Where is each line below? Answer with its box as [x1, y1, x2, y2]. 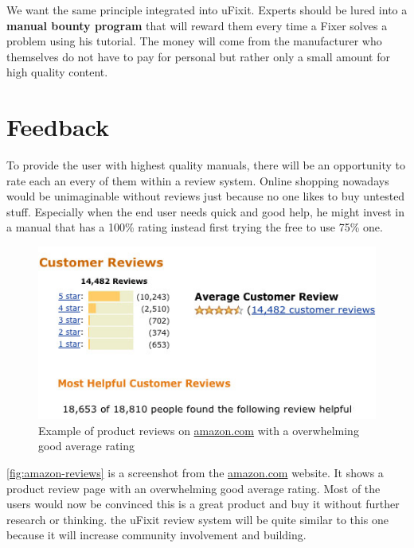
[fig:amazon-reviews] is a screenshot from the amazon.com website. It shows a [6, 464, 384, 480]
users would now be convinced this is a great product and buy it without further [6, 496, 400, 512]
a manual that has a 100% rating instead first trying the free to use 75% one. [6, 219, 383, 235]
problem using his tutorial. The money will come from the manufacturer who [6, 33, 382, 49]
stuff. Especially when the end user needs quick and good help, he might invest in [6, 203, 404, 220]
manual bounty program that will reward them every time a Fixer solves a [6, 17, 388, 33]
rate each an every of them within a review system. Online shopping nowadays [6, 172, 389, 188]
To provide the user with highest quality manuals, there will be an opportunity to [6, 157, 405, 173]
